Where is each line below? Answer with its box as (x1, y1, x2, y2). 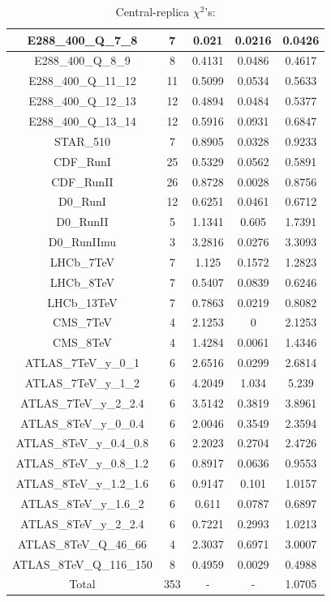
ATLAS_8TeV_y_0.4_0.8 (15, 434, 149, 451)
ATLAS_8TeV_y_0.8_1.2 (15, 455, 149, 472)
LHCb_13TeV (47, 293, 118, 310)
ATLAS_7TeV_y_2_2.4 (20, 394, 144, 411)
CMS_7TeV (53, 314, 112, 331)
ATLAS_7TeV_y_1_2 (24, 374, 140, 391)
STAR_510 (54, 132, 110, 149)
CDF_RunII (51, 173, 114, 190)
